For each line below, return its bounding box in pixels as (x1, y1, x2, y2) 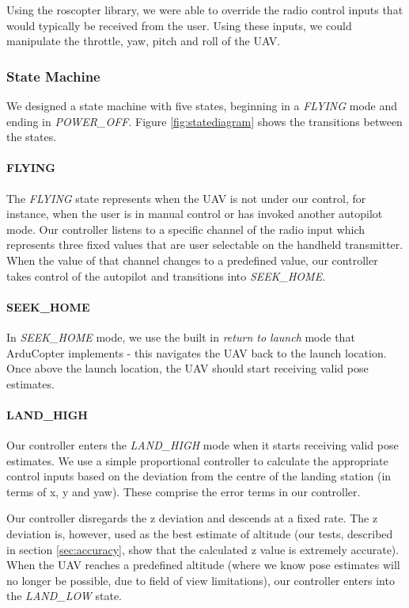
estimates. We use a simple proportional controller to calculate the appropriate (6, 452, 388, 468)
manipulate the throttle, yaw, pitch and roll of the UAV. (6, 33, 281, 49)
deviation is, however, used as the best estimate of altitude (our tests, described (6, 526, 393, 542)
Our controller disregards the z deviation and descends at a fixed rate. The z (6, 510, 378, 526)
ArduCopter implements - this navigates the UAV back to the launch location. (6, 344, 387, 361)
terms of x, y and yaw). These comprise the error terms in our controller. (6, 483, 361, 499)
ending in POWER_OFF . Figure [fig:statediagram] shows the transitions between (6, 113, 403, 129)
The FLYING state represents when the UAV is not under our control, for (6, 189, 366, 206)
